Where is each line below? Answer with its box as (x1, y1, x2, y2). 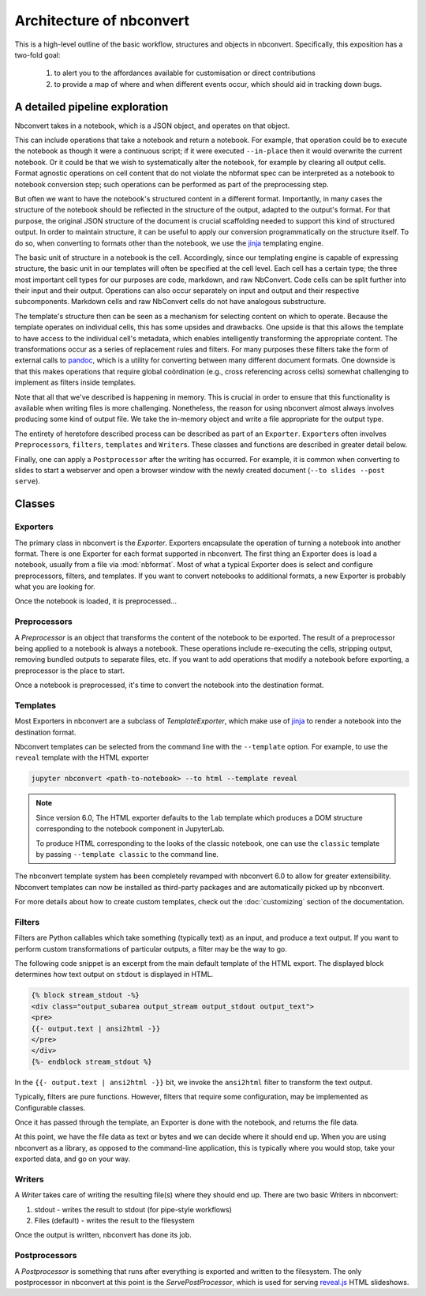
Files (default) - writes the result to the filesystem (34, 1216, 195, 1226)
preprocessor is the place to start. (14, 666, 125, 675)
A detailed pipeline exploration (14, 100, 169, 114)
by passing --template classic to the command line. (35, 850, 219, 858)
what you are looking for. (14, 582, 95, 592)
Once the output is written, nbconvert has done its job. (14, 1230, 192, 1240)
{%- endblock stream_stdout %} (31, 1057, 153, 1066)
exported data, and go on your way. (14, 1154, 131, 1164)
